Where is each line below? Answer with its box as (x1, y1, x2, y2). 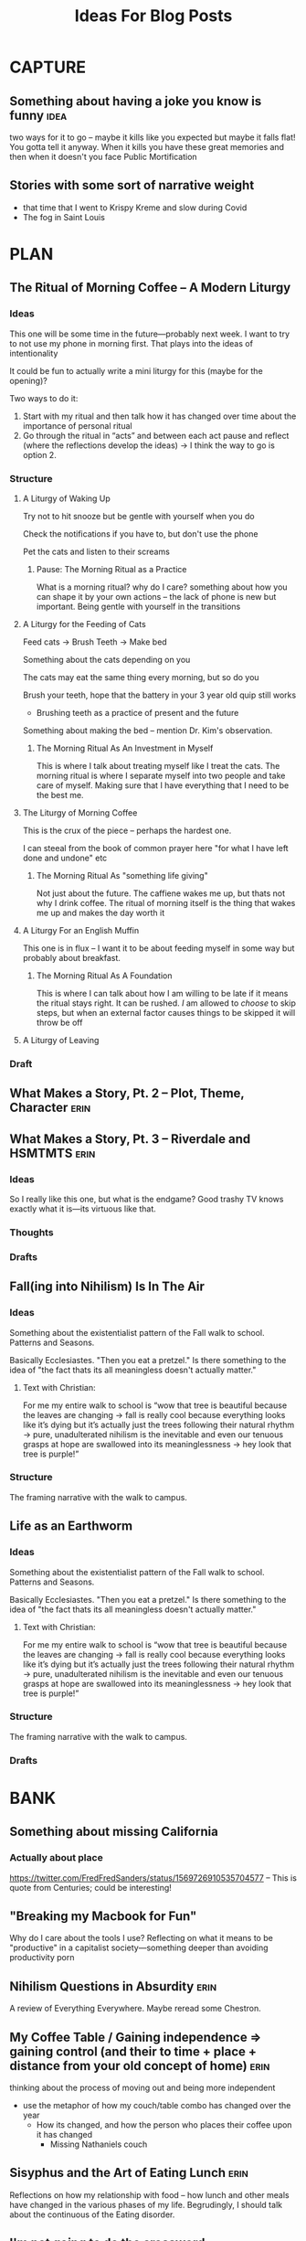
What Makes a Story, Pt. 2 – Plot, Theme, (9, 1085, 245, 1102)
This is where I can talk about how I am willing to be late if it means (36, 987, 289, 998)
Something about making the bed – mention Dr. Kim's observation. (22, 724, 273, 736)
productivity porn (9, 1952, 75, 1963)
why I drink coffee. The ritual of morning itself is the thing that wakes (36, 897, 296, 908)
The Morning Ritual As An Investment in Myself (36, 742, 214, 753)
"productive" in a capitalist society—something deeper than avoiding (9, 1942, 269, 1953)
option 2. (22, 449, 57, 460)
